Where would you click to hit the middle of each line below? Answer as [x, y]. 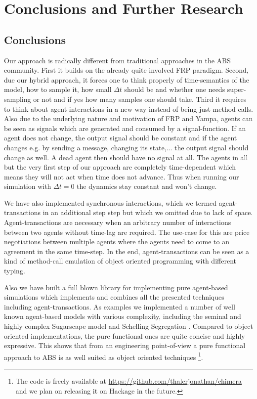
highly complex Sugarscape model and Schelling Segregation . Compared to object [128, 326]
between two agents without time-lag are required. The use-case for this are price [127, 232]
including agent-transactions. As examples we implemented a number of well [120, 306]
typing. [15, 271]
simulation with [28, 186]
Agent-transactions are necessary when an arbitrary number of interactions [118, 222]
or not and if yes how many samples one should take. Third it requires [140, 99]
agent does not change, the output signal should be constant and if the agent [121, 138]
